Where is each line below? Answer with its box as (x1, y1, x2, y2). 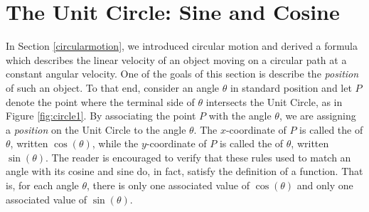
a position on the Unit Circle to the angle (6, 122, 186, 137)
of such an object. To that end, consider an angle (6, 80, 220, 95)
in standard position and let (230, 80, 352, 95)
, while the (92, 136, 139, 151)
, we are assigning (279, 108, 356, 123)
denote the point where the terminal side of (6, 94, 195, 109)
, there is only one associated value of (87, 178, 250, 193)
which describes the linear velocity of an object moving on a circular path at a (6, 52, 347, 67)
